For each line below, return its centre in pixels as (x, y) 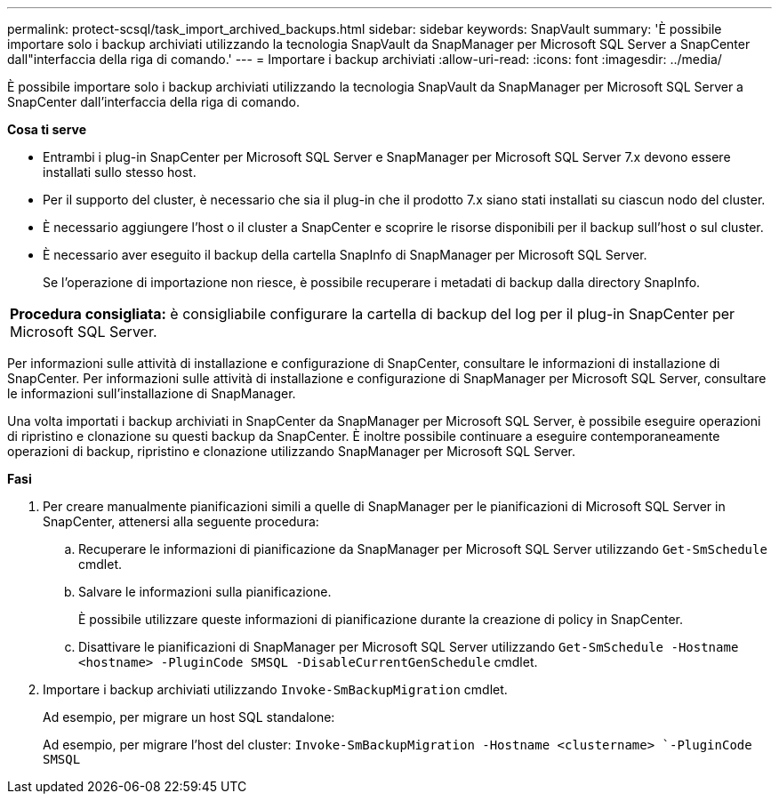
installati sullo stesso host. (120, 172)
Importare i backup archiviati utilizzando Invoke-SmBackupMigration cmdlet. (275, 689)
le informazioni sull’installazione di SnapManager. (152, 393)
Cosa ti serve (47, 129)
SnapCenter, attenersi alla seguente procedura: (181, 521)
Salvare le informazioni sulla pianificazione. (205, 592)
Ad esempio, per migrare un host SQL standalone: (189, 717)
